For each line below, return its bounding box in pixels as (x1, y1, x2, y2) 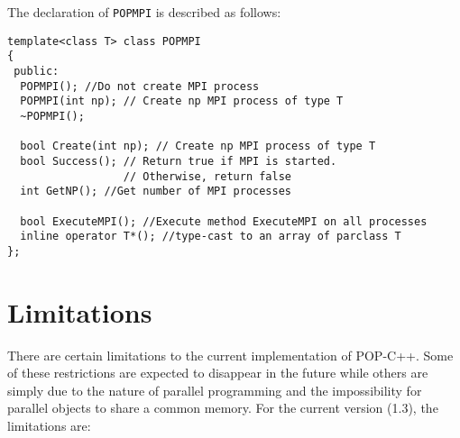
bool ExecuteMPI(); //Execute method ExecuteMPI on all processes (20, 214, 428, 228)
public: (14, 64, 60, 78)
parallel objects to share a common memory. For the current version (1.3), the (7, 398, 438, 417)
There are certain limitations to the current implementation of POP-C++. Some (7, 345, 454, 364)
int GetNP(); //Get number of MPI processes (20, 185, 291, 198)
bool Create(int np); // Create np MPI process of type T (20, 140, 376, 153)
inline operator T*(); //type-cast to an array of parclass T (20, 230, 401, 243)
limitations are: (7, 416, 91, 434)
